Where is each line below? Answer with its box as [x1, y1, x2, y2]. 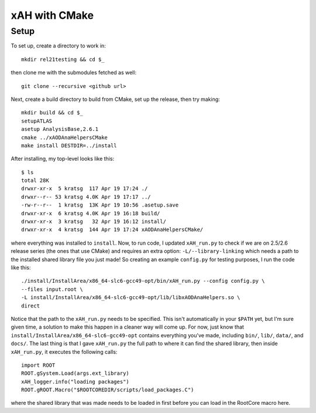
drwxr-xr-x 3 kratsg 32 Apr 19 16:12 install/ [21, 218, 167, 225]
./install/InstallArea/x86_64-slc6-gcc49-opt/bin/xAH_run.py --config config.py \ [21, 277, 265, 285]
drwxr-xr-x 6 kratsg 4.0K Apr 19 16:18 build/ [21, 210, 160, 216]
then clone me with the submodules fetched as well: [11, 69, 137, 76]
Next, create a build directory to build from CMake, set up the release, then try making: [11, 96, 221, 103]
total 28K [21, 177, 49, 184]
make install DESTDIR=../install [21, 142, 117, 149]
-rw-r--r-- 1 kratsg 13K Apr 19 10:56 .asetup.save [21, 202, 178, 208]
